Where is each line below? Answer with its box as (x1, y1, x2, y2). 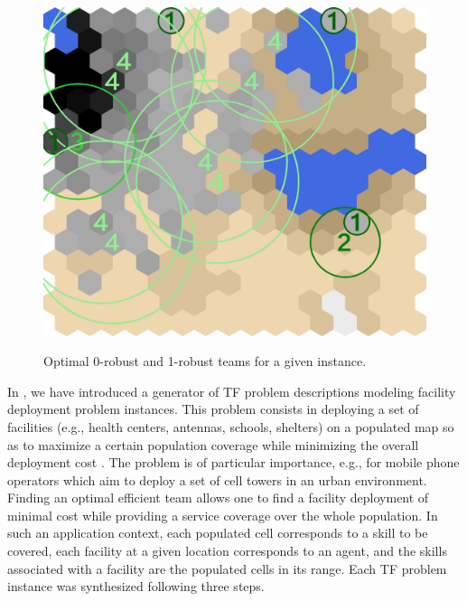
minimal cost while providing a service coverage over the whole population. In (7, 505, 438, 524)
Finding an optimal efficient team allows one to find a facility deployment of (7, 488, 429, 507)
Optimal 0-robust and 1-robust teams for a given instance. (43, 352, 367, 371)
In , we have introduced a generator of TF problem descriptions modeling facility (7, 381, 456, 400)
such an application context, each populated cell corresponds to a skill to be (7, 523, 428, 542)
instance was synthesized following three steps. (7, 577, 265, 596)
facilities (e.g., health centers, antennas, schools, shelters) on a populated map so (7, 417, 454, 436)
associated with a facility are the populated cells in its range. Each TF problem (7, 559, 447, 578)
